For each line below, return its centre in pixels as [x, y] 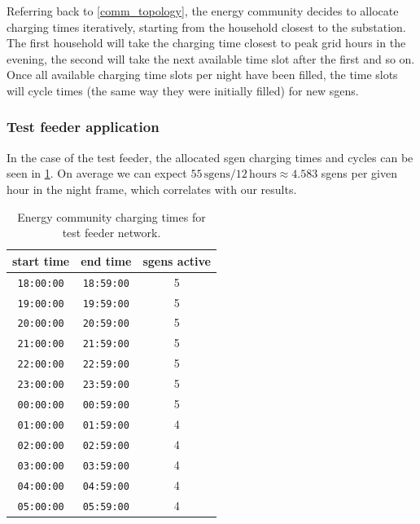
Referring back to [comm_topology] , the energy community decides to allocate [203, 11]
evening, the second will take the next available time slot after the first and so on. [211, 58]
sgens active [177, 260]
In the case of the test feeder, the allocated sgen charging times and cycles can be [210, 157]
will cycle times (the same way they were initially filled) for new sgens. [183, 90]
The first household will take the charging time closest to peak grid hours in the [206, 43]
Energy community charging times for [112, 216]
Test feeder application [83, 127]
